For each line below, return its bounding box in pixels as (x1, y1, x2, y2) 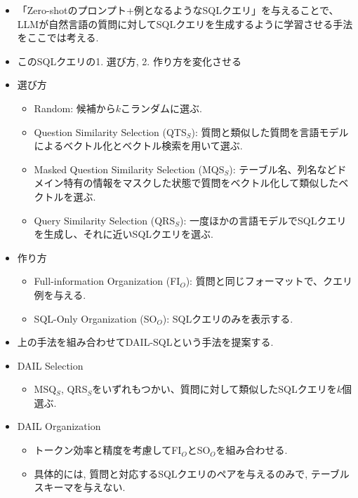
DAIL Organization (17, 419, 101, 433)
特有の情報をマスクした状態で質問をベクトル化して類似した (63, 175, 339, 190)
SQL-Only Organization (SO (34, 311, 157, 325)
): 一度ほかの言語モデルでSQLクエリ (179, 213, 347, 227)
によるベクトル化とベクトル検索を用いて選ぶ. (34, 138, 243, 153)
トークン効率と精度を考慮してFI (34, 443, 182, 457)
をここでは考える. (17, 30, 99, 45)
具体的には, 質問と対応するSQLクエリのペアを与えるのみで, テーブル (34, 466, 350, 480)
